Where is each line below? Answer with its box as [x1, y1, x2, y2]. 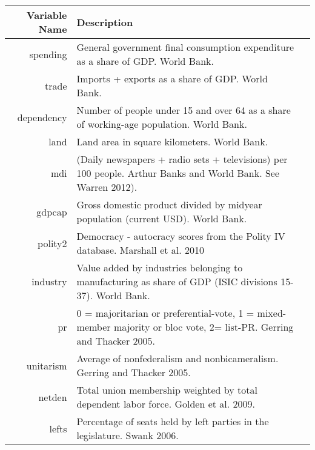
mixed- [257, 306, 287, 320]
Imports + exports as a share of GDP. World [76, 71, 268, 85]
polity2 [38, 236, 67, 250]
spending [29, 47, 67, 61]
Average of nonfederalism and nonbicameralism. [76, 351, 279, 365]
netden [38, 389, 67, 404]
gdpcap [36, 204, 67, 219]
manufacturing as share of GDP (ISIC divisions [76, 274, 277, 288]
